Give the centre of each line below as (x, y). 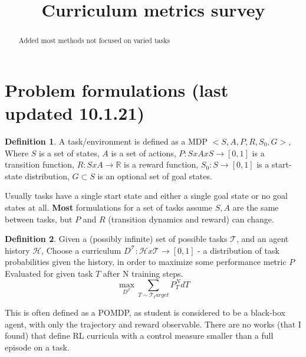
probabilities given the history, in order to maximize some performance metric (146, 262)
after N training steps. (143, 273)
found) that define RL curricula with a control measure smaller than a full (139, 335)
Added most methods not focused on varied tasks (94, 40)
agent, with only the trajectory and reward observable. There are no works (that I (153, 324)
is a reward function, (161, 164)
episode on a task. (37, 347)
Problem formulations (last (117, 89)
